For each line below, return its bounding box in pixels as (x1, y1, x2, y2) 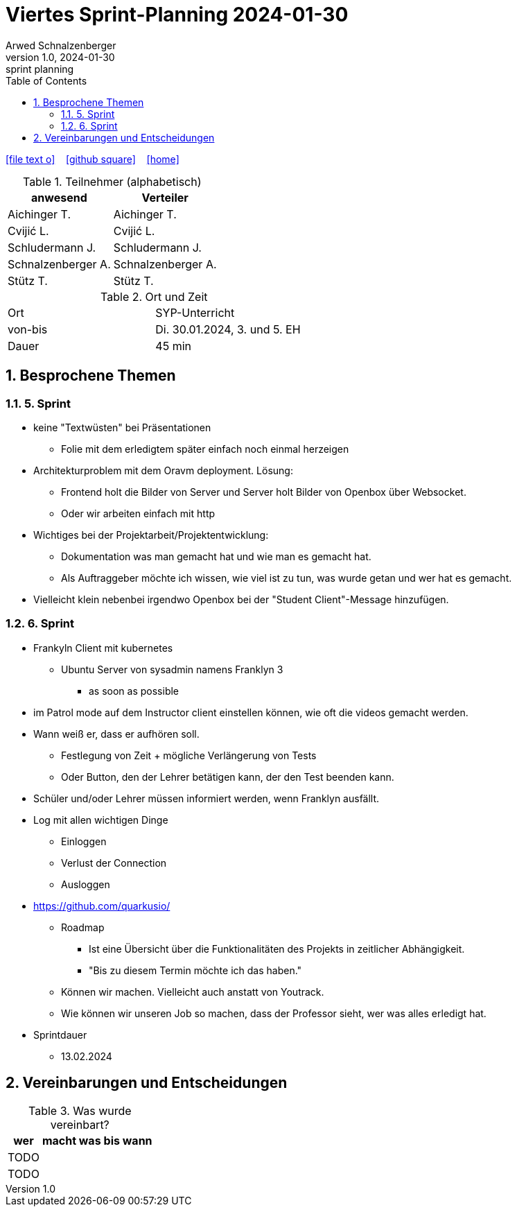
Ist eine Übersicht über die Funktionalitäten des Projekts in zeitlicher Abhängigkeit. (89, 942, 465, 955)
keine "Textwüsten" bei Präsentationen (33, 421, 211, 433)
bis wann (103, 1133, 152, 1148)
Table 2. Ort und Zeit (100, 289, 208, 304)
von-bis (8, 322, 48, 336)
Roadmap (61, 921, 105, 933)
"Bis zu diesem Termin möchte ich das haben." (89, 964, 302, 976)
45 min (155, 338, 191, 353)
